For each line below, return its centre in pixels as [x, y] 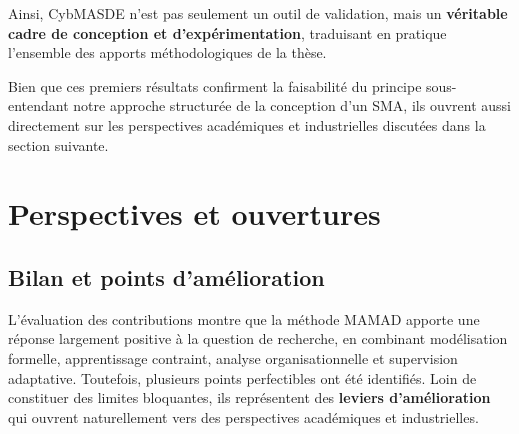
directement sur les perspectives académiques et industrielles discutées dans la [247, 124]
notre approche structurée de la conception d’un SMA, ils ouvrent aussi [292, 105]
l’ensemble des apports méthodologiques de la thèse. [167, 52]
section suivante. [58, 144]
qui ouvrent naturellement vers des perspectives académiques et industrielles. [243, 416]
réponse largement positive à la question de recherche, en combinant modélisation [258, 338]
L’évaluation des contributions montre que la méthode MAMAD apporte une [244, 318]
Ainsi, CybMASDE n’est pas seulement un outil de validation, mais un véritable [258, 13]
